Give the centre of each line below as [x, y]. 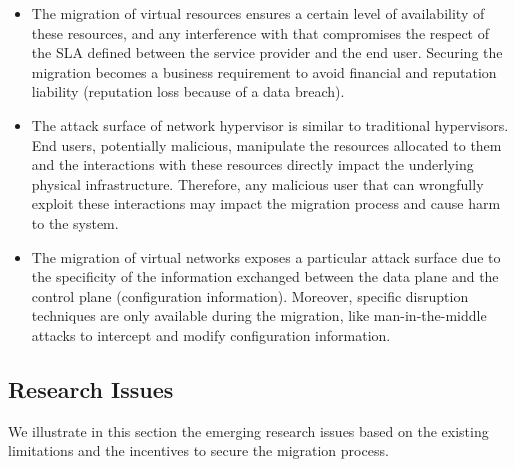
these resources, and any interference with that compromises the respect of [260, 32]
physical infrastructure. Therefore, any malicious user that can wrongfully [257, 183]
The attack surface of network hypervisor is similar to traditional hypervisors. [270, 124]
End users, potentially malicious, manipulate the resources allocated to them [266, 144]
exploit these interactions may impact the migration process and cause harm [266, 203]
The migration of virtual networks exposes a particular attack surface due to [266, 256]
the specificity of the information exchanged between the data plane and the [265, 276]
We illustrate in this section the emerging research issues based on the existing [248, 430]
